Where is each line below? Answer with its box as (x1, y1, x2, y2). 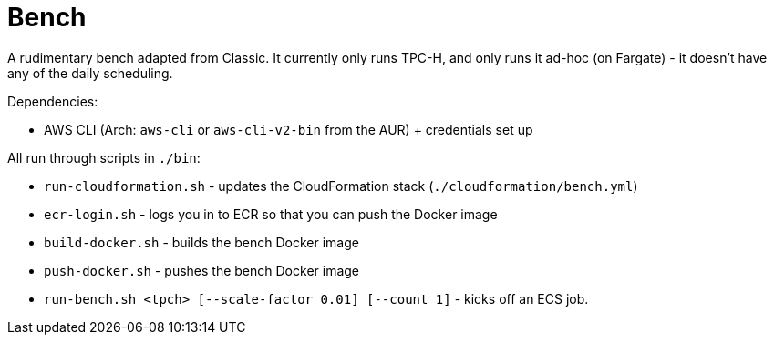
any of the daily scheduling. (7, 65, 173, 81)
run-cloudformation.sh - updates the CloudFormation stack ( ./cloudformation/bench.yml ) (44, 177, 638, 194)
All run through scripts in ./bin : (7, 149, 201, 166)
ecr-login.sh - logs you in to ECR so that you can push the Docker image (44, 206, 498, 222)
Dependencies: (7, 93, 98, 109)
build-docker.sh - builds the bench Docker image (44, 234, 359, 250)
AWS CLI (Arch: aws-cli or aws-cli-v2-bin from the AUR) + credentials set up (44, 121, 533, 137)
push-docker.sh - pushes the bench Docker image (44, 262, 360, 278)
